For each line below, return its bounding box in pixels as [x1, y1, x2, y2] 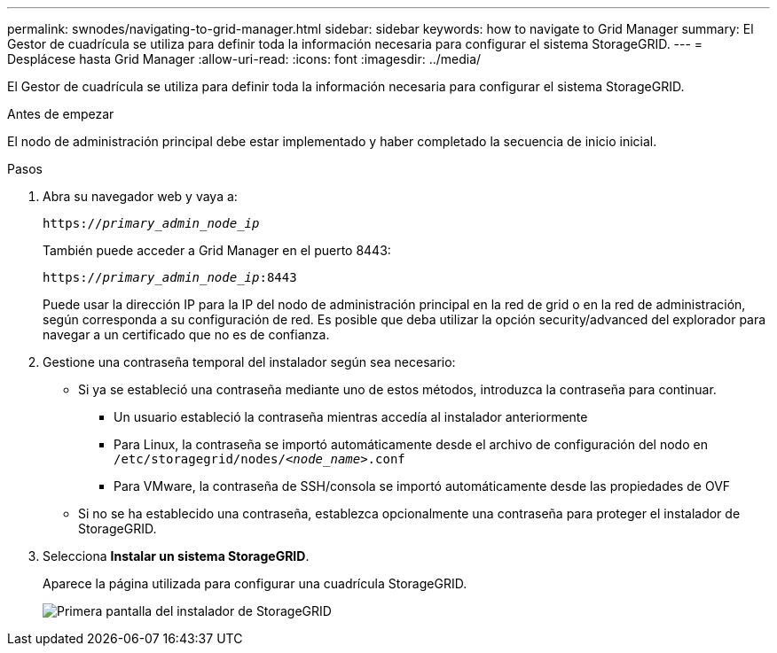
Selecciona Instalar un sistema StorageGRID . [43, 548, 310, 564]
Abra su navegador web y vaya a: [43, 189, 238, 204]
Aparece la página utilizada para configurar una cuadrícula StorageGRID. [43, 576, 467, 591]
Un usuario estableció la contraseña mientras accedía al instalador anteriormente [114, 409, 588, 424]
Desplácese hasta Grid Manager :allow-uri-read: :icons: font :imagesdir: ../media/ [7, 51, 482, 66]
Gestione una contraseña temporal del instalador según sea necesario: [43, 354, 456, 369]
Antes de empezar [7, 106, 114, 121]
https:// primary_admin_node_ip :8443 [43, 270, 297, 284]
